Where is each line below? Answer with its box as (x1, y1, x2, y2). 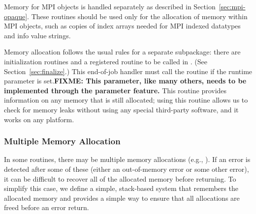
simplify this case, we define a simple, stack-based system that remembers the (4, 183, 238, 193)
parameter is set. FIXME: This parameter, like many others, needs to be (4, 76, 247, 86)
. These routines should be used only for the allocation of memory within (27, 11, 248, 21)
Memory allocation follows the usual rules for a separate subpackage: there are (4, 47, 241, 57)
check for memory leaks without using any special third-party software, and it (4, 104, 239, 114)
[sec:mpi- (219, 1, 246, 11)
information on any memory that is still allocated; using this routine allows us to (4, 95, 248, 105)
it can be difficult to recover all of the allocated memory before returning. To (4, 173, 236, 184)
